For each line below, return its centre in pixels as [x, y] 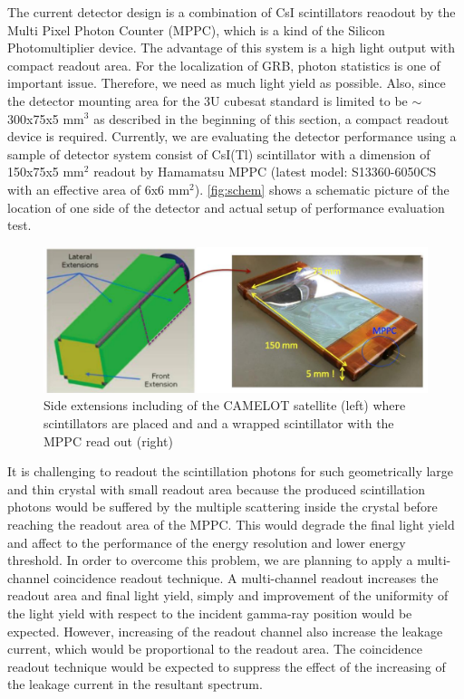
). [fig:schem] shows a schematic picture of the [322, 189]
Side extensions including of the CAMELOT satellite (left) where [225, 405]
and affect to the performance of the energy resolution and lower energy [207, 542]
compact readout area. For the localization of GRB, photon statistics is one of [224, 65]
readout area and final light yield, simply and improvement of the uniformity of [228, 595]
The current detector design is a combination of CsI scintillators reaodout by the [232, 12]
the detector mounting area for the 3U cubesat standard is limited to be [208, 100]
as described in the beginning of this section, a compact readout [271, 118]
